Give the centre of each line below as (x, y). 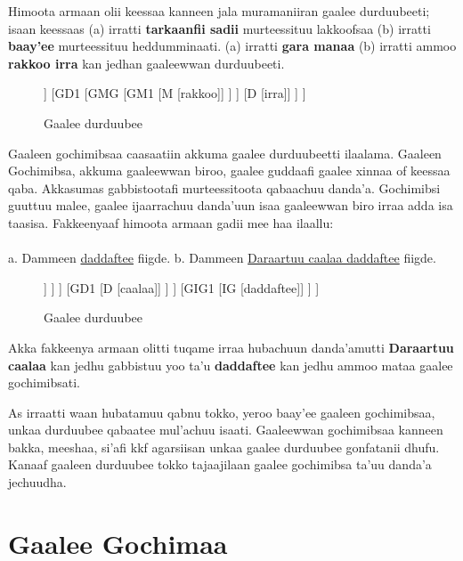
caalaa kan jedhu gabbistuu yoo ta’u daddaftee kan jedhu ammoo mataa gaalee (231, 365)
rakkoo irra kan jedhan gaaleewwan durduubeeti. (146, 63)
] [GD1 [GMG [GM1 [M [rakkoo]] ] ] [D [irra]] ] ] (175, 93)
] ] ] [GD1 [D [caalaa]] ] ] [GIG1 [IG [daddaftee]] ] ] (182, 287)
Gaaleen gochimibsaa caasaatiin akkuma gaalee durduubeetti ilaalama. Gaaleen (225, 153)
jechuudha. (37, 482)
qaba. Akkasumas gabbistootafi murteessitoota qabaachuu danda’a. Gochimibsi (224, 187)
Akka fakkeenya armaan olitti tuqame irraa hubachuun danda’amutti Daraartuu (231, 347)
